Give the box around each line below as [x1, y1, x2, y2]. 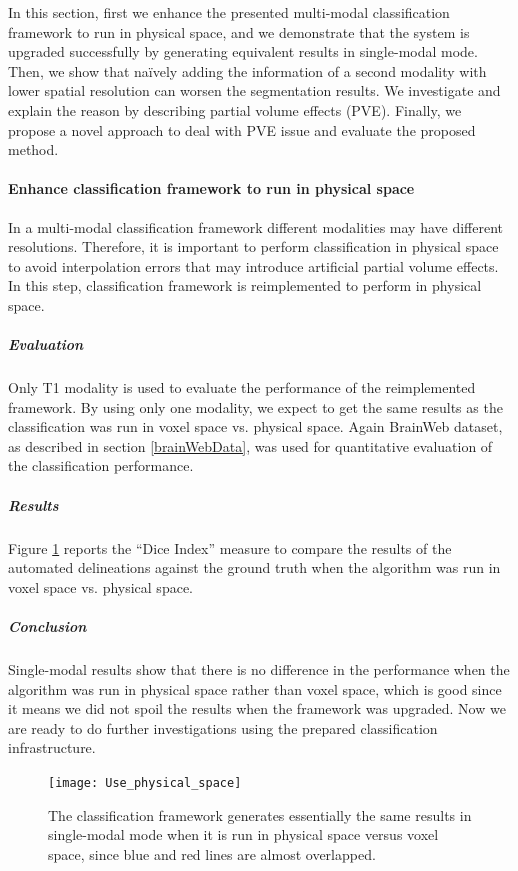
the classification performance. [8, 455, 194, 476]
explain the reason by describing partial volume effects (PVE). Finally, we [8, 99, 462, 120]
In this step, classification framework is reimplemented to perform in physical [8, 275, 482, 296]
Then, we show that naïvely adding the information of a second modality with [8, 60, 487, 81]
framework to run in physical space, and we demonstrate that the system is [8, 21, 470, 42]
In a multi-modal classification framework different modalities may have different [8, 216, 504, 237]
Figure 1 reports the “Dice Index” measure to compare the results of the [8, 537, 452, 558]
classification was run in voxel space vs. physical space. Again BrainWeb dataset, [8, 416, 503, 437]
